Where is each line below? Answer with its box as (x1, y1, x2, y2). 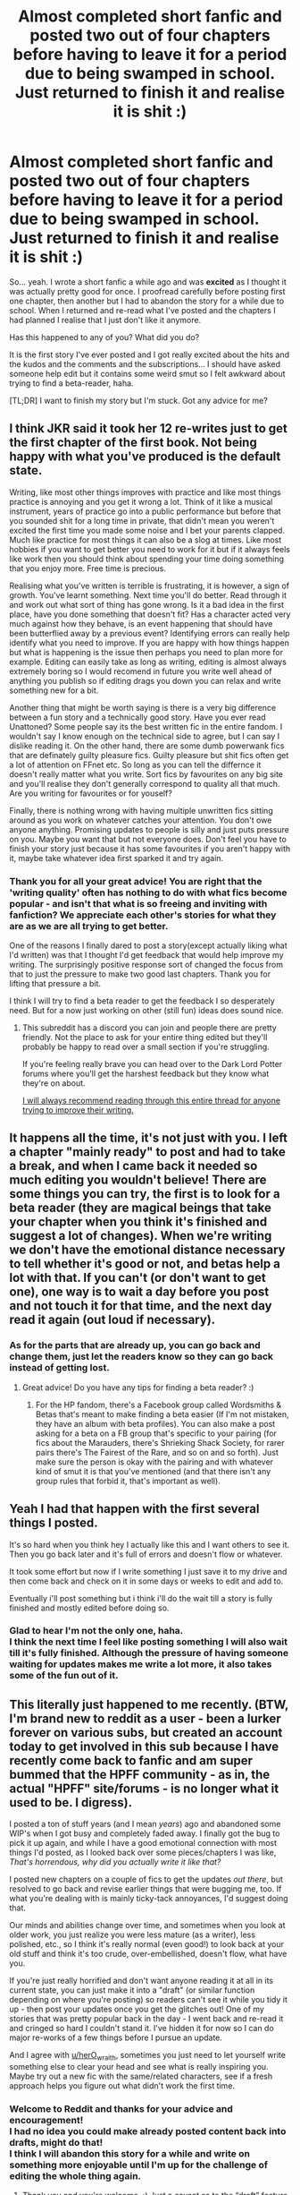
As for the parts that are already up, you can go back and (9, 1339, 261, 1352)
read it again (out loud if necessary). (9, 1312, 216, 1328)
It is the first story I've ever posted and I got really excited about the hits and (9, 349, 290, 360)
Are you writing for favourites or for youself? (9, 788, 172, 799)
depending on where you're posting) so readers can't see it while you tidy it (9, 1994, 287, 2005)
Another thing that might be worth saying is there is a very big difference (9, 702, 277, 713)
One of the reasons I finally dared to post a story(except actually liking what (9, 940, 287, 951)
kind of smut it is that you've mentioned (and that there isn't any (35, 1465, 271, 1476)
